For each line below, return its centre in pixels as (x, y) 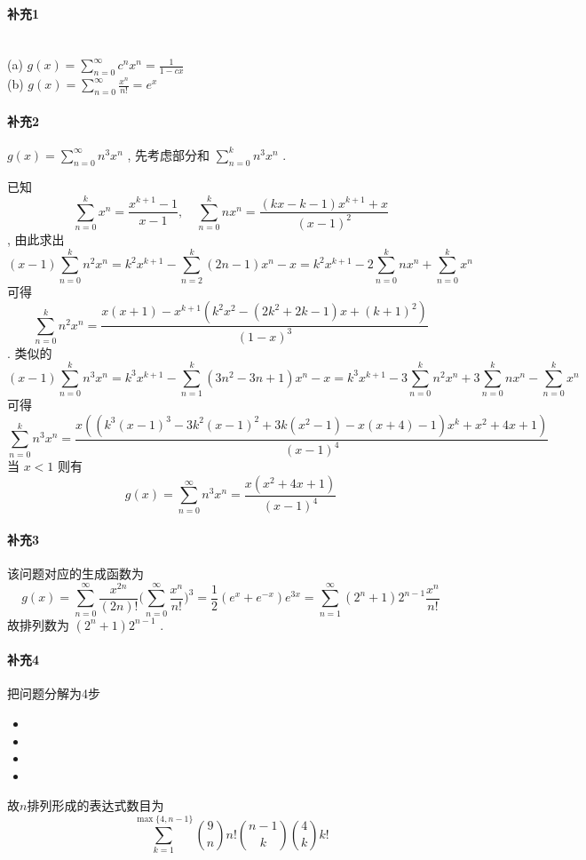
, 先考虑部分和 (169, 154)
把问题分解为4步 (54, 693)
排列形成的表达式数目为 (95, 805)
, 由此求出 (36, 239)
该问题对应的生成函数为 (75, 573)
